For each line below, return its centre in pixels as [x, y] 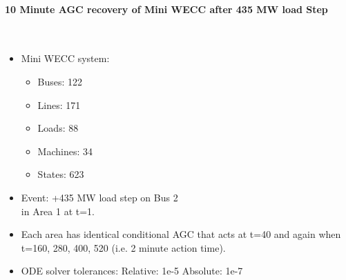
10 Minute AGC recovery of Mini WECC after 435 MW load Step [166, 9]
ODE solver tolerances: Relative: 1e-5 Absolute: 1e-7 [132, 271]
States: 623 [61, 174]
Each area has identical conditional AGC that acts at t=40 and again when [181, 234]
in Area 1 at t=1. [58, 211]
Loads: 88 [58, 128]
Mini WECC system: [65, 58]
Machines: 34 [65, 151]
